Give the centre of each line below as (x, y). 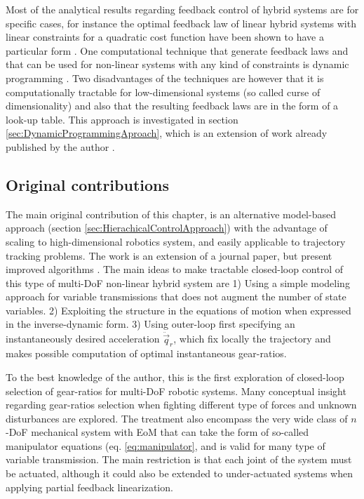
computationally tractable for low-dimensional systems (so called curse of (163, 92)
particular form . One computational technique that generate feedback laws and (177, 50)
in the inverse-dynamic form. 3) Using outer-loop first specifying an (150, 324)
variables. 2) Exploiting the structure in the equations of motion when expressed (178, 310)
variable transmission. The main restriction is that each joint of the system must (179, 459)
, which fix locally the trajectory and (252, 339)
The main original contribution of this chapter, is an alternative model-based (171, 214)
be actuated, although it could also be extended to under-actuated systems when (180, 473)
